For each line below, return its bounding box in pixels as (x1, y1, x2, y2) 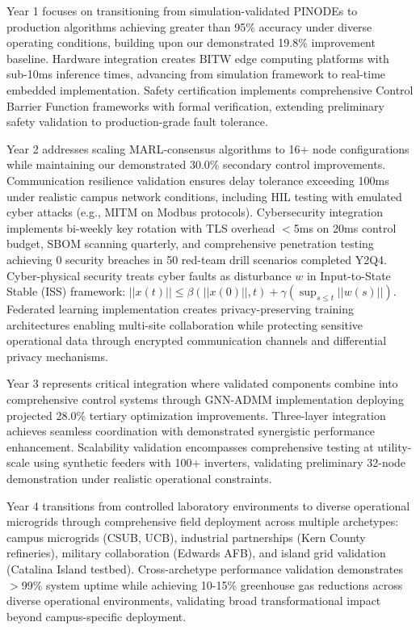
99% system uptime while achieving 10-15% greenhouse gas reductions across (21, 576, 403, 593)
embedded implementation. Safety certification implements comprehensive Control (6, 81, 414, 98)
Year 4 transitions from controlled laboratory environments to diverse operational (6, 497, 410, 514)
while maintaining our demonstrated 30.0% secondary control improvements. (6, 156, 386, 173)
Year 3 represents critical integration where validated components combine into (6, 375, 398, 392)
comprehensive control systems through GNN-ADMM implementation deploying (6, 391, 404, 408)
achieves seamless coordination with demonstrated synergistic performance (6, 422, 376, 439)
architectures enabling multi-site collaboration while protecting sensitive (6, 316, 363, 333)
